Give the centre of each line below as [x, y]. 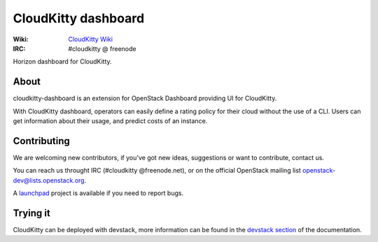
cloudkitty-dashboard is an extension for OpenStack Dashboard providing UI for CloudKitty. [145, 99]
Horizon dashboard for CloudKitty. [62, 62]
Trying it [31, 213]
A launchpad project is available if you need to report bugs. [98, 193]
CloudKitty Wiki [91, 39]
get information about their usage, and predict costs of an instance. [110, 121]
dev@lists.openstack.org [49, 180]
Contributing [41, 141]
